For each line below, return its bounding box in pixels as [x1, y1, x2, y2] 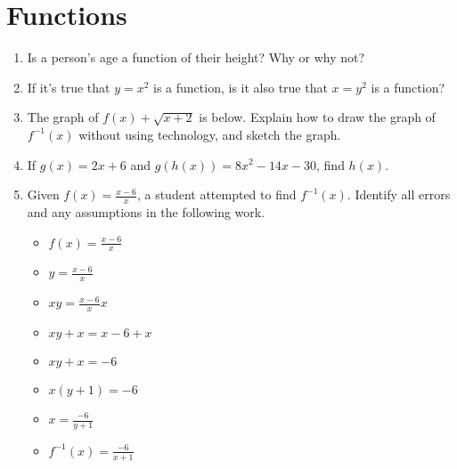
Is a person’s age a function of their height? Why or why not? [27, 48, 365, 67]
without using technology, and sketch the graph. [78, 125, 341, 143]
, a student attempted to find [136, 185, 297, 204]
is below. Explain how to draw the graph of [199, 108, 436, 126]
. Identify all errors [347, 185, 451, 204]
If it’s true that [27, 77, 110, 96]
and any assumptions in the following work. [27, 202, 265, 221]
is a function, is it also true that [153, 77, 328, 96]
